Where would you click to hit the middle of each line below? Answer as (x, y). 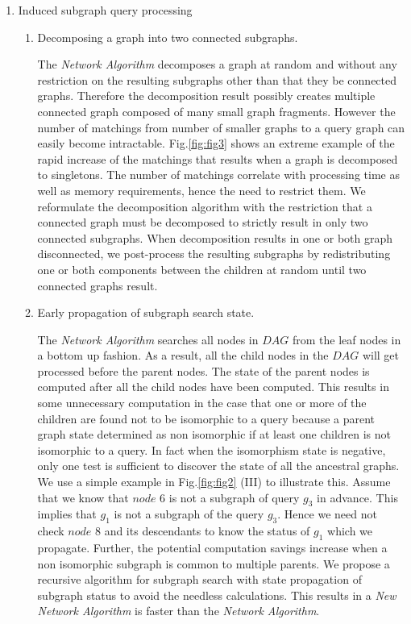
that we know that (83, 497)
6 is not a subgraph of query (230, 497)
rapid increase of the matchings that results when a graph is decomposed (218, 158)
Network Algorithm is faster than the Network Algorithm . (179, 611)
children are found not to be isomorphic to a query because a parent (206, 418)
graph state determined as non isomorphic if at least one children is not (214, 434)
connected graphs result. (98, 285)
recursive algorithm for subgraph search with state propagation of (199, 579)
